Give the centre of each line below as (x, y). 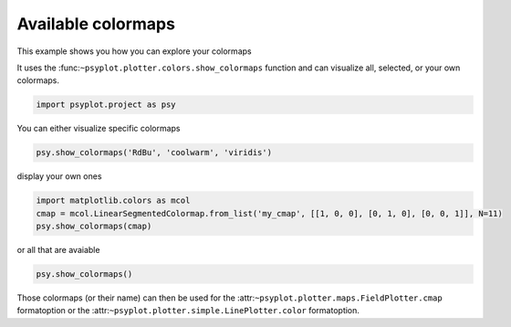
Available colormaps (96, 24)
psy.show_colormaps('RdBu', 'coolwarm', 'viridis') (154, 153)
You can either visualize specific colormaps (99, 129)
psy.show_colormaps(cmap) (94, 227)
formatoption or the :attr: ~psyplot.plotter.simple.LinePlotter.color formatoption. (188, 311)
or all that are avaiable (58, 250)
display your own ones (59, 176)
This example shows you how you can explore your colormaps (134, 51)
